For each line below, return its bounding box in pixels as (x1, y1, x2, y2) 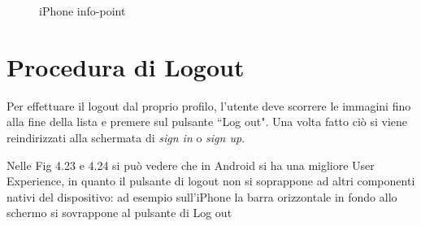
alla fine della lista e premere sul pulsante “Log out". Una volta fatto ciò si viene (7, 113, 408, 130)
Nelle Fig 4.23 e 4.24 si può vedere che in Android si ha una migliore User (7, 156, 375, 173)
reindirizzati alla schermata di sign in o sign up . (7, 128, 245, 146)
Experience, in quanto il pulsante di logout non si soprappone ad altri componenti (7, 172, 415, 189)
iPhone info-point (39, 2, 126, 19)
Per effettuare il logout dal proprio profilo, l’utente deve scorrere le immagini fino (7, 97, 411, 114)
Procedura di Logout (7, 50, 245, 83)
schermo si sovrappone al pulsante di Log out (7, 204, 232, 221)
